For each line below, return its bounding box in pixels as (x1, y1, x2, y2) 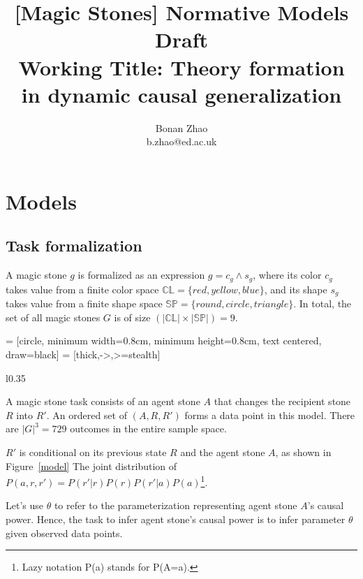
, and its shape (264, 281, 327, 296)
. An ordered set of (46, 407, 127, 422)
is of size (114, 309, 151, 324)
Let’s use (6, 498, 43, 513)
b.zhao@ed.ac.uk (146, 134, 217, 149)
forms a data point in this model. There (184, 407, 355, 422)
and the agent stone (180, 444, 265, 459)
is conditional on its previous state (19, 444, 167, 459)
